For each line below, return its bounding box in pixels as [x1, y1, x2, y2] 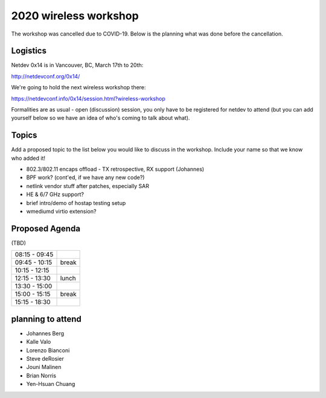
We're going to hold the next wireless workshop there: [11, 84, 146, 91]
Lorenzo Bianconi [26, 347, 70, 354]
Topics [11, 130, 37, 141]
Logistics [11, 46, 46, 56]
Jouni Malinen [26, 364, 62, 371]
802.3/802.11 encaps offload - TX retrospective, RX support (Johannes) [26, 166, 205, 173]
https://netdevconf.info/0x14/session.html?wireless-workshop [11, 95, 165, 102]
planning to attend [11, 314, 81, 324]
